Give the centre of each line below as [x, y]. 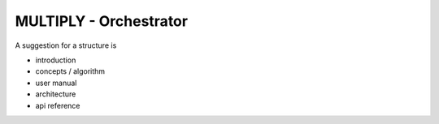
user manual [56, 83]
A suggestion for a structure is [66, 45]
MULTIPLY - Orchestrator [102, 21]
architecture [56, 94]
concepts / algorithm [70, 71]
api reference [58, 105]
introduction [56, 60]
